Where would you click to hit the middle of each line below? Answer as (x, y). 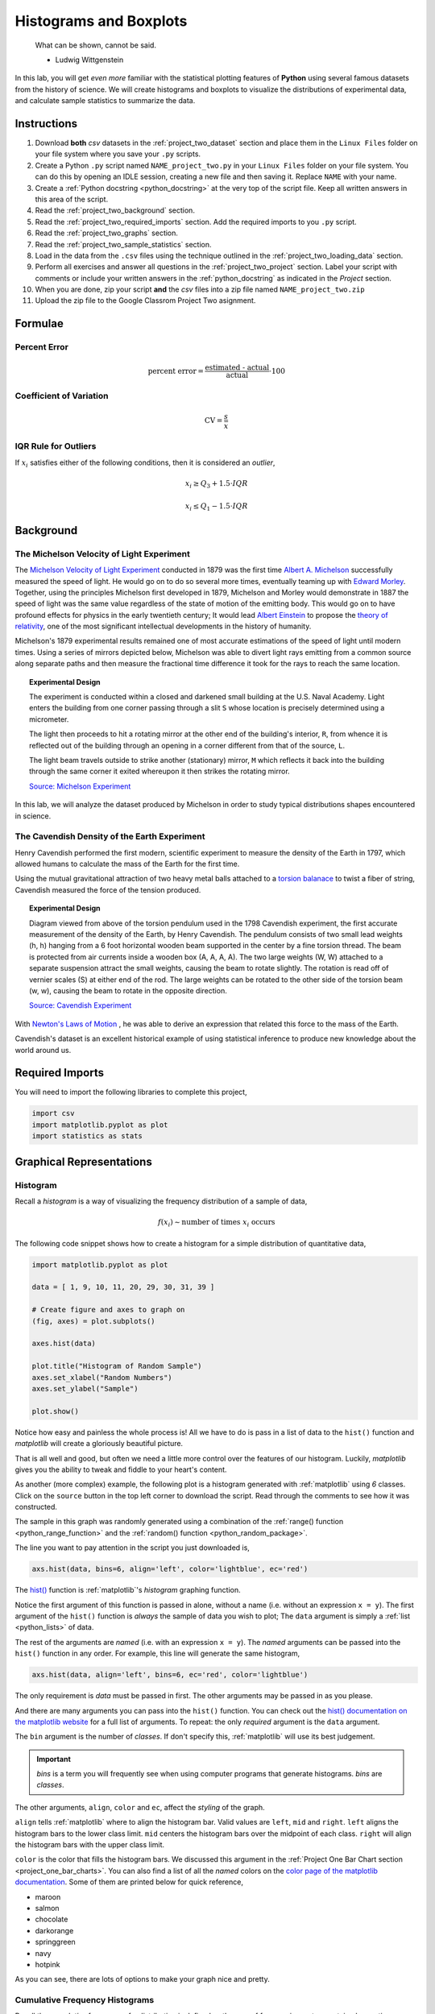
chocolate (52, 1919)
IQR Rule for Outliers (56, 446)
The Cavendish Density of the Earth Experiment (110, 836)
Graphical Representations (83, 1161)
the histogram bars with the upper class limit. (90, 1845)
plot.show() (56, 1411)
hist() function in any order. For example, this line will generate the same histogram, (157, 1653)
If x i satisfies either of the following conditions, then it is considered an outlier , (145, 463)
